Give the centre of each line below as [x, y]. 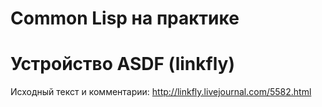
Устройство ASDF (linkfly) [122, 64]
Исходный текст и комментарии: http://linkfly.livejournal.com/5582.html [161, 92]
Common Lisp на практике [125, 18]
